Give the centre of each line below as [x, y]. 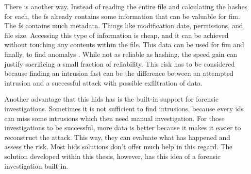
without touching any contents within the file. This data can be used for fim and [124, 44]
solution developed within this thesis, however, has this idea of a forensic [113, 156]
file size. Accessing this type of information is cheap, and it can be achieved [117, 35]
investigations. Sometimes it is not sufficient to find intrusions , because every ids [124, 108]
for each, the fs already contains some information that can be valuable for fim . [122, 16]
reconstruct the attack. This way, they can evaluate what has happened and [117, 137]
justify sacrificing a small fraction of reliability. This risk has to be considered [120, 63]
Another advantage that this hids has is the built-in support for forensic [111, 99]
